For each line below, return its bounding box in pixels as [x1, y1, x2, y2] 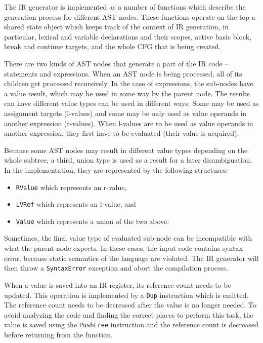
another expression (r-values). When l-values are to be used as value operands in [4, 118, 253, 128]
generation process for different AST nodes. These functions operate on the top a [4, 11, 255, 22]
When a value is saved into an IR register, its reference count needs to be [4, 279, 231, 290]
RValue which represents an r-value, [16, 181, 127, 192]
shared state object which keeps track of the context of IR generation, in [4, 21, 229, 32]
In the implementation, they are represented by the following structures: [4, 164, 228, 175]
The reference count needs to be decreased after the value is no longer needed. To [4, 299, 256, 310]
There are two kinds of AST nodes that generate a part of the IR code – [4, 58, 229, 68]
